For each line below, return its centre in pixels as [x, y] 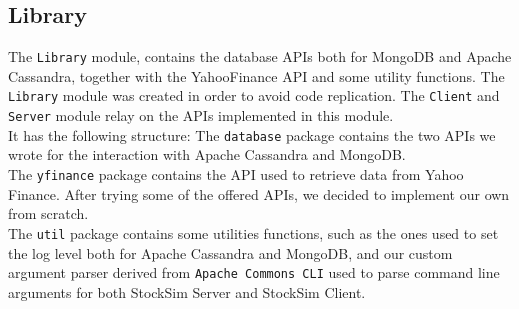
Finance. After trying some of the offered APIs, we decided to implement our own [259, 193]
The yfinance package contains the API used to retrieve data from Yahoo [236, 174]
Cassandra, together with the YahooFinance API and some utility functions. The [256, 75]
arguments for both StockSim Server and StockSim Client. [187, 291]
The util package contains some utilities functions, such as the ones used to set [253, 232]
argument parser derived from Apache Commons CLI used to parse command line [254, 272]
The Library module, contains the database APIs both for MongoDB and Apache [260, 56]
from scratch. [48, 213]
